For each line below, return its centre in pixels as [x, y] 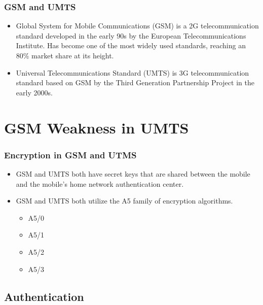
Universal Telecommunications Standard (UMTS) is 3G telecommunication [133, 72]
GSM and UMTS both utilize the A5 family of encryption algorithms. [124, 201]
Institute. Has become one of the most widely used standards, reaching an [131, 45]
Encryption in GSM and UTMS [70, 155]
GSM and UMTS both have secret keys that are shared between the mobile [133, 173]
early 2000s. [34, 92]
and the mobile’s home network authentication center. [100, 183]
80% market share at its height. [65, 55]
